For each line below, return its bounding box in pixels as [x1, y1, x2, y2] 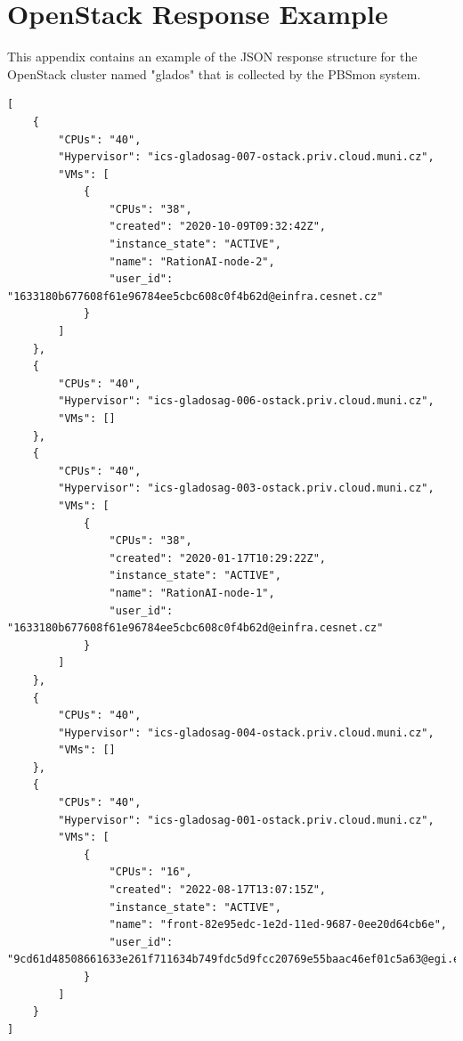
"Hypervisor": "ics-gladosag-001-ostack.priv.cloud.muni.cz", [58, 813, 435, 826]
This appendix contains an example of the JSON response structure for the [7, 47, 418, 66]
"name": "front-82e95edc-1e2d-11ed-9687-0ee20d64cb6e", [109, 918, 447, 931]
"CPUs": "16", [109, 866, 192, 879]
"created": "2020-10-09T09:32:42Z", [109, 220, 326, 233]
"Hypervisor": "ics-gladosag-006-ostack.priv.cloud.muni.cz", [58, 394, 435, 408]
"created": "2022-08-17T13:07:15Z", [109, 883, 326, 897]
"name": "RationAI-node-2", [109, 255, 275, 268]
